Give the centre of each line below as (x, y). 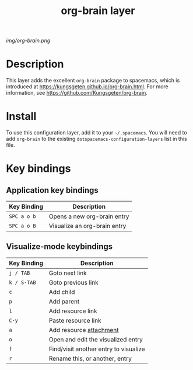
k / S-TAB (22, 282)
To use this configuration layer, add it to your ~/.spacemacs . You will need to (97, 133)
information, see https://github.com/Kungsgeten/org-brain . (77, 93)
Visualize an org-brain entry (87, 226)
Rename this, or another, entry (90, 358)
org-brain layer (98, 11)
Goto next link (68, 273)
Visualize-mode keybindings (59, 247)
